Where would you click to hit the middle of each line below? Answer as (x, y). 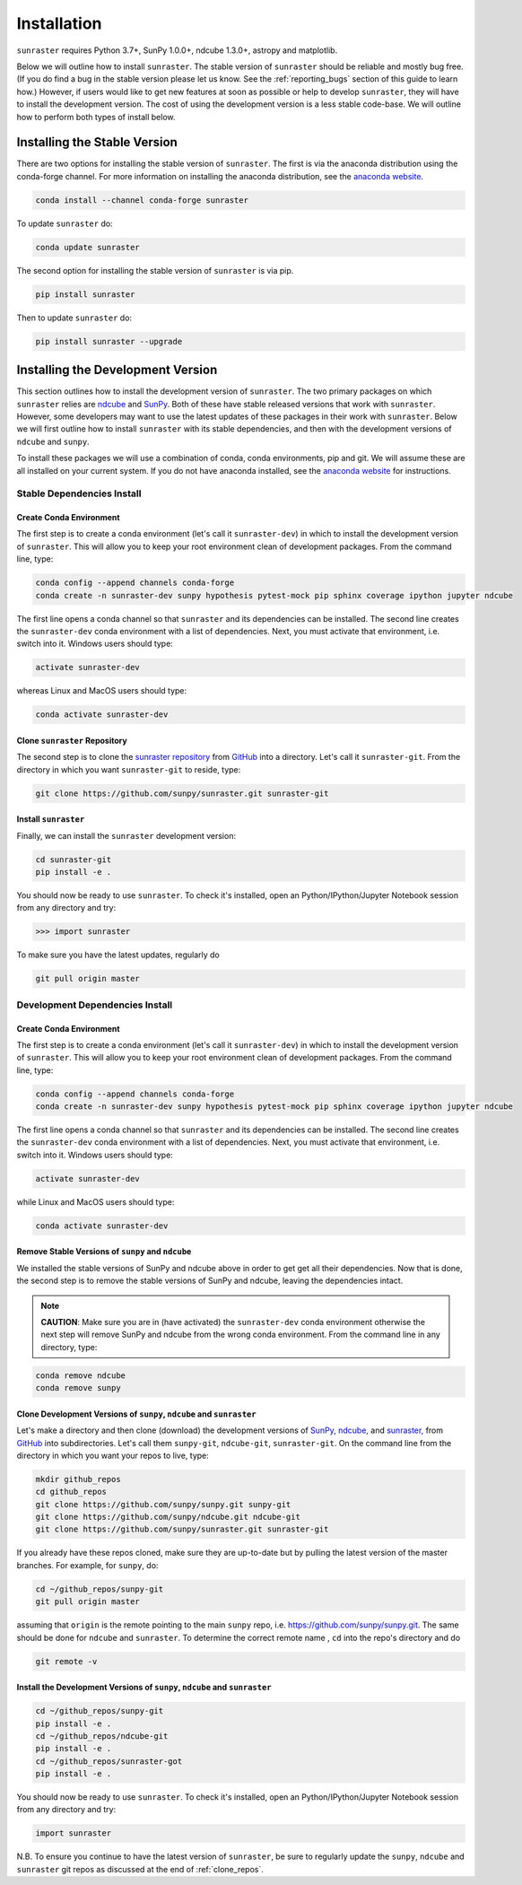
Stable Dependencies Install (79, 493)
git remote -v (66, 1661)
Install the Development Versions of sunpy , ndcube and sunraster (144, 1688)
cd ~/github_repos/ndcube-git (102, 1736)
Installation (59, 23)
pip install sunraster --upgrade (109, 341)
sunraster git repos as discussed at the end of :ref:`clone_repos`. (140, 1869)
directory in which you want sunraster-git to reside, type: (129, 769)
